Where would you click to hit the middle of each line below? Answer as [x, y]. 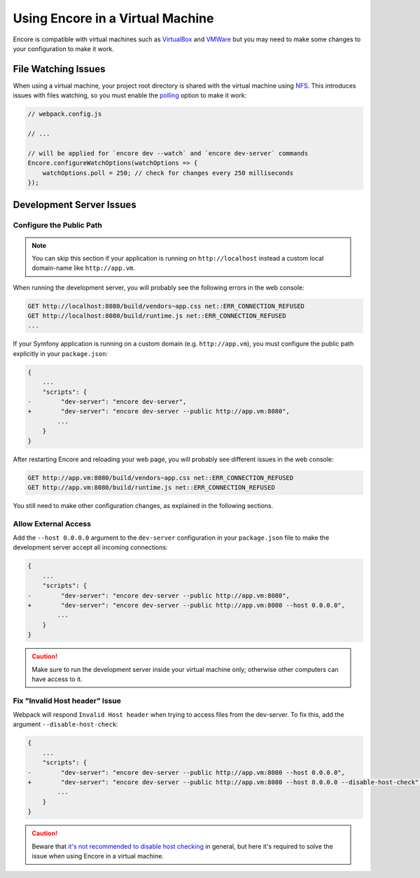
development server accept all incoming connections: [90, 547]
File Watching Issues [59, 69]
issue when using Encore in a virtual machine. [98, 856]
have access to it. [57, 679]
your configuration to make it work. [64, 48]
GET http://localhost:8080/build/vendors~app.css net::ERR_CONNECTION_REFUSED [166, 306]
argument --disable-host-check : [65, 725]
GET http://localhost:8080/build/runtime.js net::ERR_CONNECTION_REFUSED [157, 316]
